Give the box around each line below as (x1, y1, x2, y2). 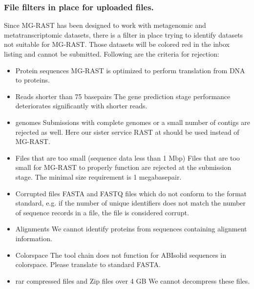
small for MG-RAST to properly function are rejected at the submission (15, 162, 232, 172)
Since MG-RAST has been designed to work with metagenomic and (4, 20, 206, 30)
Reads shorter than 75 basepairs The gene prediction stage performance (15, 91, 231, 101)
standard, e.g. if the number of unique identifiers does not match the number (15, 198, 246, 208)
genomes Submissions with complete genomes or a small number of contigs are (15, 117, 250, 127)
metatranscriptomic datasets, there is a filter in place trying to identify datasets (4, 29, 243, 40)
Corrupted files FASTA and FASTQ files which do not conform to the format (15, 188, 247, 198)
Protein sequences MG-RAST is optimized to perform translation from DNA (15, 65, 245, 75)
